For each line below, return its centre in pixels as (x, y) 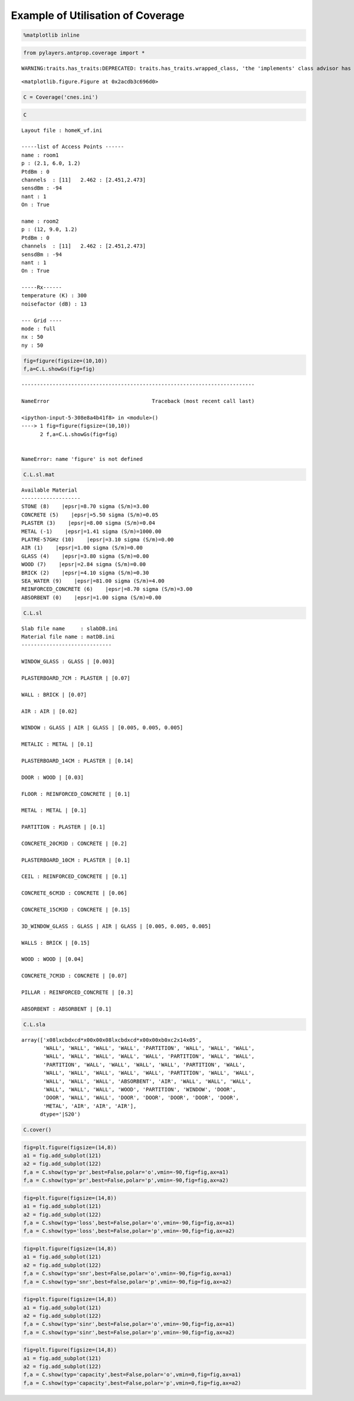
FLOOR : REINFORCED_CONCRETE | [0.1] (76, 794)
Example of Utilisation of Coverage (98, 15)
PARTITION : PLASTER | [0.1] (63, 827)
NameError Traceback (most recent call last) (138, 401)
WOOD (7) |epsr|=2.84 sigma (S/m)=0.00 (84, 565)
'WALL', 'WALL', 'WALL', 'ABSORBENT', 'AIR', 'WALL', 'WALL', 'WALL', (147, 1081)
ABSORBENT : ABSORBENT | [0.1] (67, 1009)
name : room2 (40, 221)
